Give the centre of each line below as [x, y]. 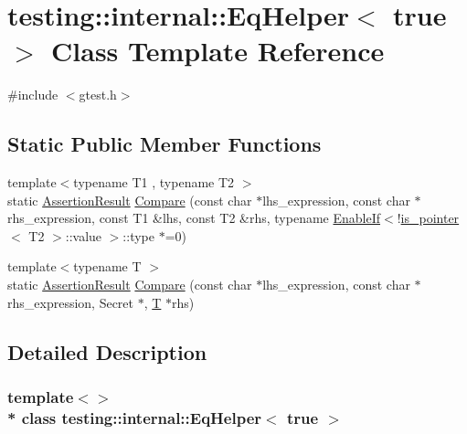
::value [84, 235]
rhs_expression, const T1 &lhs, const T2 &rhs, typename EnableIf [194, 218]
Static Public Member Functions [165, 144]
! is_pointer [428, 218]
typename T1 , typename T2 [154, 182]
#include [33, 95]
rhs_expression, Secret [71, 302]
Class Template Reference [218, 51]
